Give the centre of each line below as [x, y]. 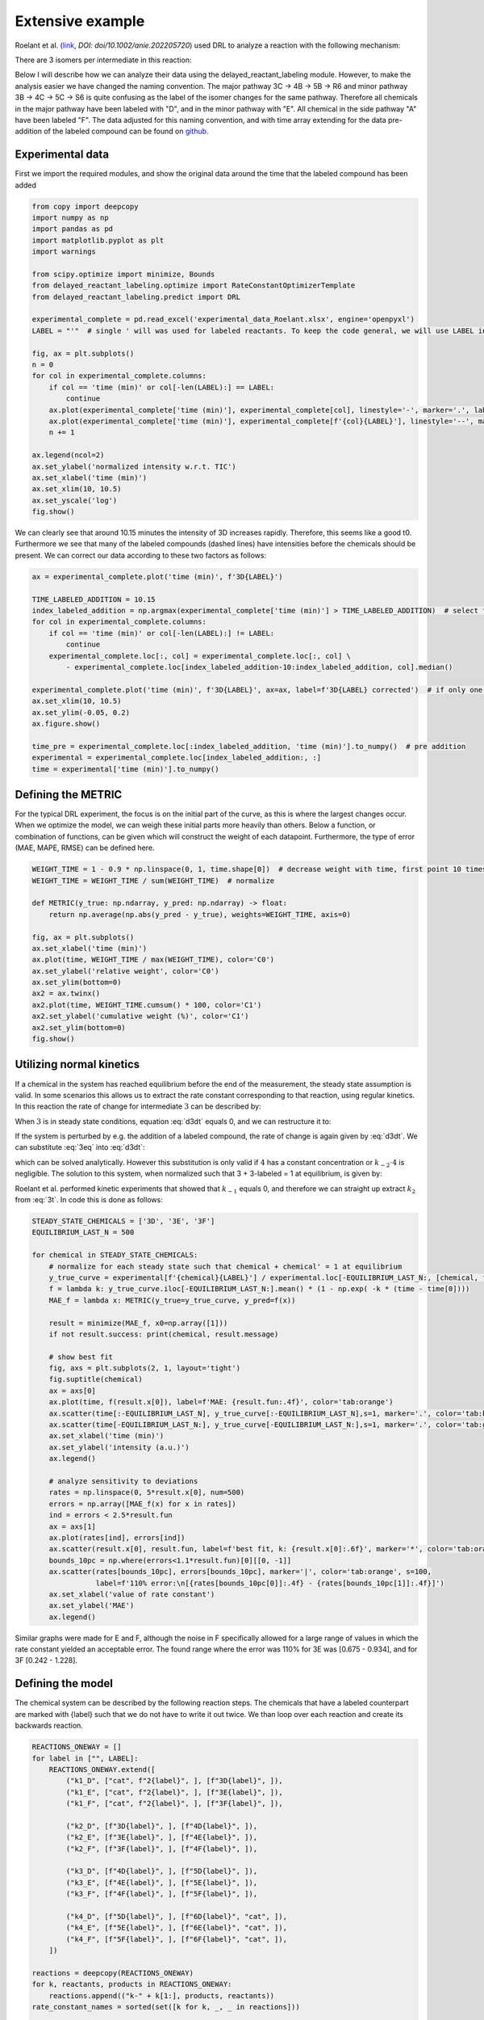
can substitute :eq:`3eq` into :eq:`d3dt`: [80, 1147]
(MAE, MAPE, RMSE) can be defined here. [85, 848]
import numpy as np [70, 217]
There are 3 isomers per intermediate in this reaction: [103, 60]
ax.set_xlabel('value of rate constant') [132, 1594]
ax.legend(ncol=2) [68, 455]
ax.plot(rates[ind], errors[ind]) [117, 1538]
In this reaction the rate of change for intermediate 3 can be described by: [138, 1106]
